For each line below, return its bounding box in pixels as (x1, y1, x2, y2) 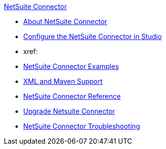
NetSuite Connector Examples (23, 62, 119, 70)
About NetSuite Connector (23, 17, 107, 26)
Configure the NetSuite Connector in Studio (23, 32, 162, 41)
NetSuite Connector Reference (23, 92, 121, 100)
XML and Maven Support (23, 77, 103, 85)
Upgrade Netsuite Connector (23, 107, 115, 115)
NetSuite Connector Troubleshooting (23, 122, 140, 130)
